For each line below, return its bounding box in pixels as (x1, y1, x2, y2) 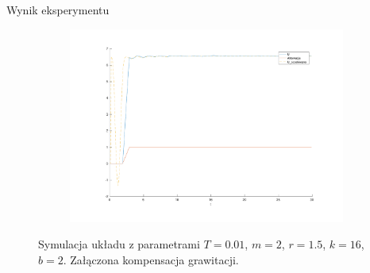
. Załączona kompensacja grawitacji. (63, 251, 239, 267)
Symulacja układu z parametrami (38, 236, 200, 252)
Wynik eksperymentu (6, 2, 110, 17)
